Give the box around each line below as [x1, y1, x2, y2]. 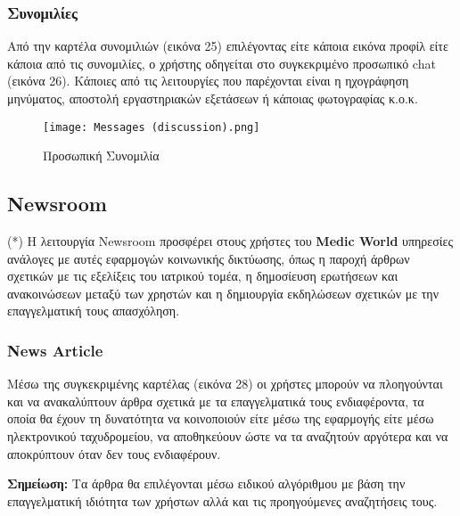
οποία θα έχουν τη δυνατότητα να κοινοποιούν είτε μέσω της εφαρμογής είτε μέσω [7, 409, 434, 428]
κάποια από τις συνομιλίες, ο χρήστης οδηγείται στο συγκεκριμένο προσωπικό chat [7, 53, 436, 72]
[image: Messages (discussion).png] [43, 120, 260, 134]
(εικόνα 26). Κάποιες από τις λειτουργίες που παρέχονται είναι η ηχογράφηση [7, 71, 409, 90]
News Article [7, 339, 103, 361]
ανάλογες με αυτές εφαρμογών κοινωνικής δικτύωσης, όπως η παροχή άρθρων [7, 249, 410, 267]
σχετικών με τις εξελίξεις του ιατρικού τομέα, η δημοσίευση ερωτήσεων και [7, 266, 398, 285]
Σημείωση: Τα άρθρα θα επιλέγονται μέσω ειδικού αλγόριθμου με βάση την [7, 474, 406, 493]
